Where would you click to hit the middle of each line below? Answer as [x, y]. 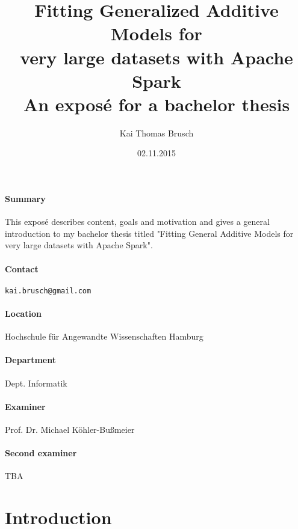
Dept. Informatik [36, 383]
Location [23, 313]
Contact [22, 268]
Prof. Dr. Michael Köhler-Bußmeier [70, 430]
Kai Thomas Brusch [157, 133]
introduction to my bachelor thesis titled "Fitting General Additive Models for [149, 233]
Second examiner [41, 453]
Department [30, 360]
